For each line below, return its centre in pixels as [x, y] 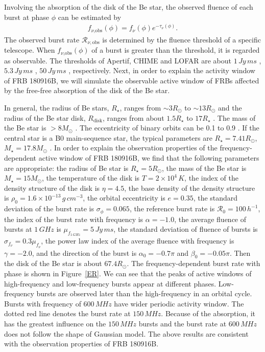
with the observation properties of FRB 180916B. [81, 344]
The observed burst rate [42, 39]
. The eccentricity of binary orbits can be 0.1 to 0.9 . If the [167, 128]
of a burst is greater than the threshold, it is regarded [176, 50]
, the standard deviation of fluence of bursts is [186, 229]
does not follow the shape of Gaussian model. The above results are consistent [126, 333]
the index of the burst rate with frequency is [74, 219]
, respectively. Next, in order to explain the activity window [162, 70]
